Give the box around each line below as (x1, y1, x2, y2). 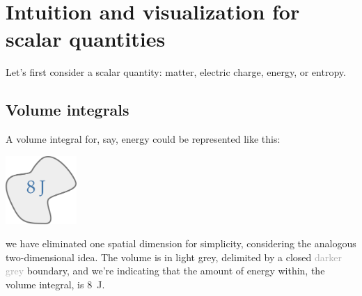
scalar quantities (6, 24, 166, 53)
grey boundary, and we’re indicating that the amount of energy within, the (6, 263, 325, 278)
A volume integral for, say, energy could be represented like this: (6, 132, 281, 146)
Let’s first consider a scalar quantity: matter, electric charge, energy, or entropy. (6, 65, 346, 79)
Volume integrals (6, 99, 129, 120)
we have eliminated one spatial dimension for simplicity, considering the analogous (6, 236, 356, 251)
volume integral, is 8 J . (6, 277, 105, 292)
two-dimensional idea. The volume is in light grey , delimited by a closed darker (6, 249, 342, 264)
